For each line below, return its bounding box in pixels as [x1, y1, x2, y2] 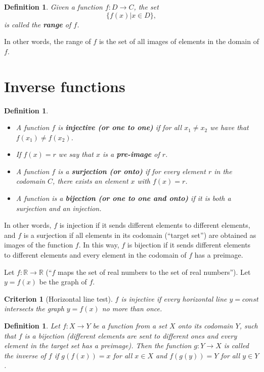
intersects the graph [4, 303, 64, 314]
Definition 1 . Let [4, 320, 60, 330]
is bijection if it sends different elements [127, 239, 251, 250]
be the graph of [39, 276, 87, 287]
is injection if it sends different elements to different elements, [59, 220, 250, 230]
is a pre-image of [102, 149, 160, 159]
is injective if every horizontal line [121, 293, 227, 304]
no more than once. [102, 303, 162, 314]
